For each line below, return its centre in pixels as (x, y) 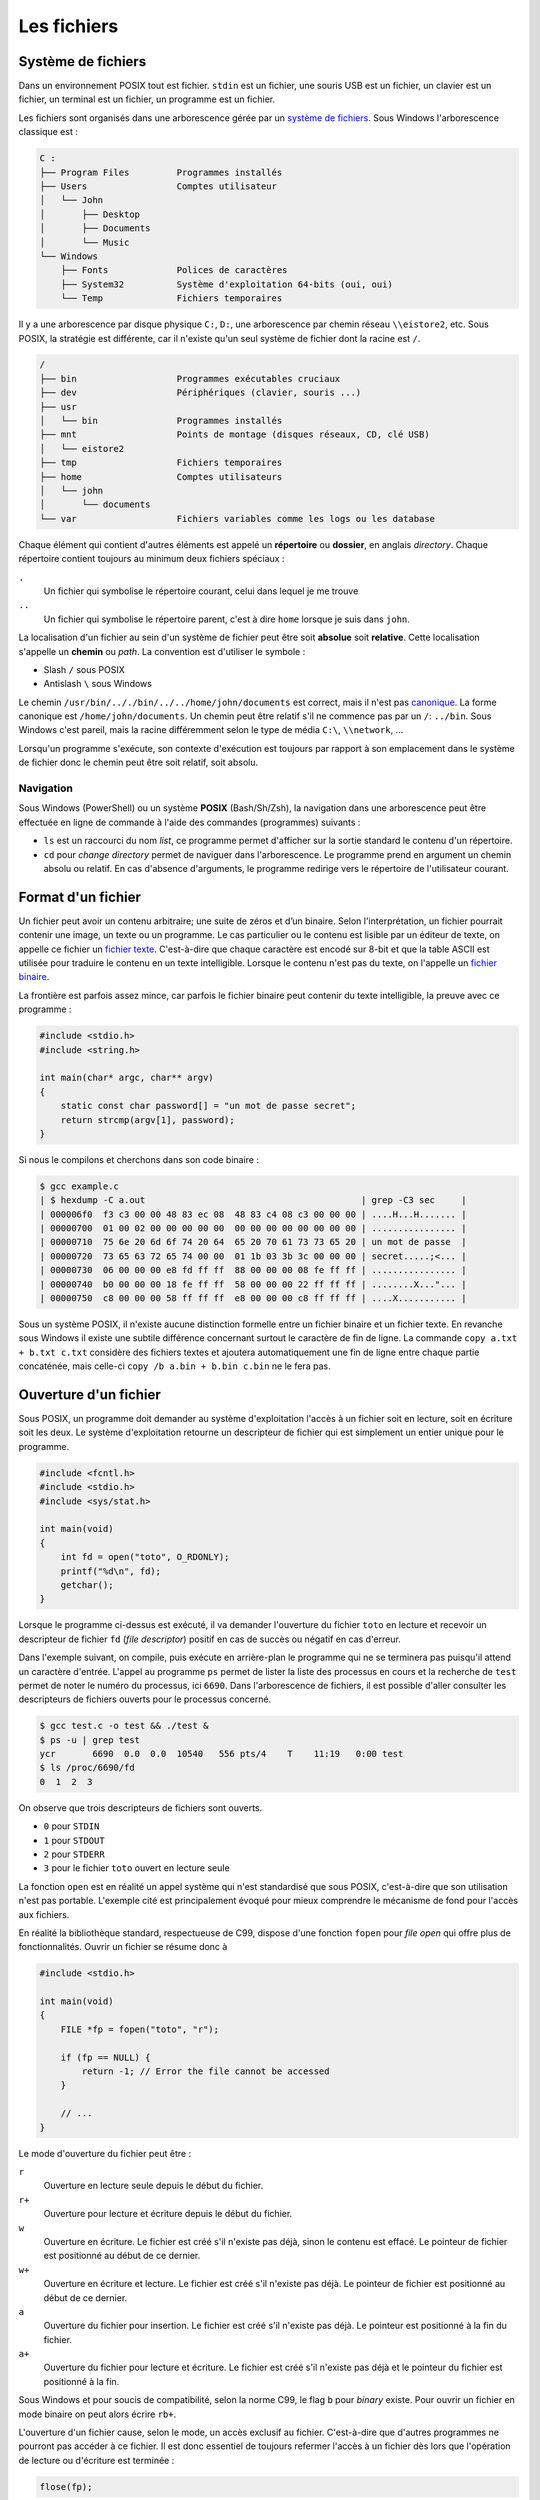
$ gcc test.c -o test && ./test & (124, 1726)
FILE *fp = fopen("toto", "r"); (140, 2029)
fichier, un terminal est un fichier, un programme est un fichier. (147, 99)
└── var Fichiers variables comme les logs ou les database (237, 518)
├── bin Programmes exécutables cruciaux (190, 378)
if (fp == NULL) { (105, 2057)
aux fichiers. (44, 1914)
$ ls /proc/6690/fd (87, 1768)
